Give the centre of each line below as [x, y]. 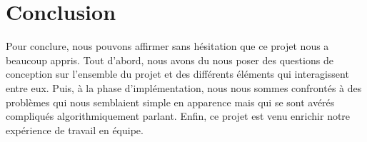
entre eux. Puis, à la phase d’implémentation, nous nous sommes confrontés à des [184, 87]
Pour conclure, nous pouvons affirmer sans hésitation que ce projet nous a [167, 46]
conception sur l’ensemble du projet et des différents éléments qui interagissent [177, 74]
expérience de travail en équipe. [75, 130]
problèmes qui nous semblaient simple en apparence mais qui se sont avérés [170, 102]
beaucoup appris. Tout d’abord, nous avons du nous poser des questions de [170, 60]
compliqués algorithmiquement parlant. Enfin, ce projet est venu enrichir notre [178, 116]
